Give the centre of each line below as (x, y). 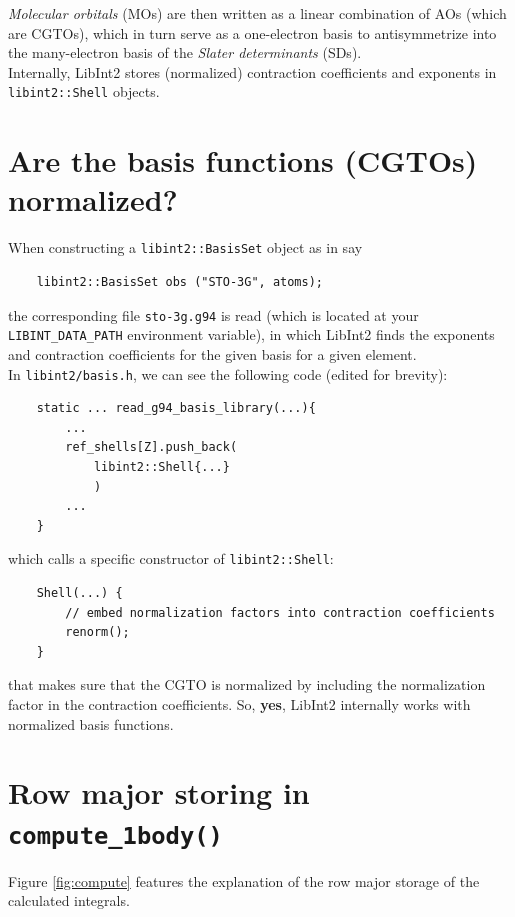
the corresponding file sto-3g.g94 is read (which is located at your (213, 314)
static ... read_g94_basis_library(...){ (176, 408)
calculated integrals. (69, 900)
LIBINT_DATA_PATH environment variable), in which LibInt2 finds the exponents (251, 334)
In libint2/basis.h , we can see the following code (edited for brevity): (228, 373)
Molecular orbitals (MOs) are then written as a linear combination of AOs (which (257, 13)
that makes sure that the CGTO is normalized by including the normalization (247, 684)
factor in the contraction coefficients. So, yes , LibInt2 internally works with (239, 703)
